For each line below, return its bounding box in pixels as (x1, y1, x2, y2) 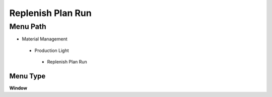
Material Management (22, 36, 67, 42)
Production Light (34, 47, 69, 53)
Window (9, 85, 28, 91)
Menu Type (9, 71, 46, 80)
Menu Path (9, 22, 46, 31)
